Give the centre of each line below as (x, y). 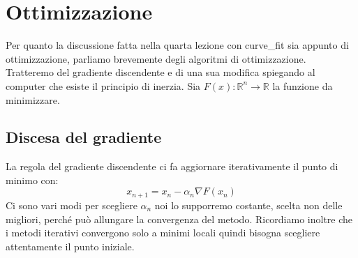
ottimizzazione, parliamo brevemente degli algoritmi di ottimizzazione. (156, 58)
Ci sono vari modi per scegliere (72, 205)
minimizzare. (33, 99)
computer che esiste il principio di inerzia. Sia (103, 85)
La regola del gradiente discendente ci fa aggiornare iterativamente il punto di (172, 166)
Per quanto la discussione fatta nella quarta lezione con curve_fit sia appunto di (177, 45)
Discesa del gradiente (84, 137)
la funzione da (303, 85)
